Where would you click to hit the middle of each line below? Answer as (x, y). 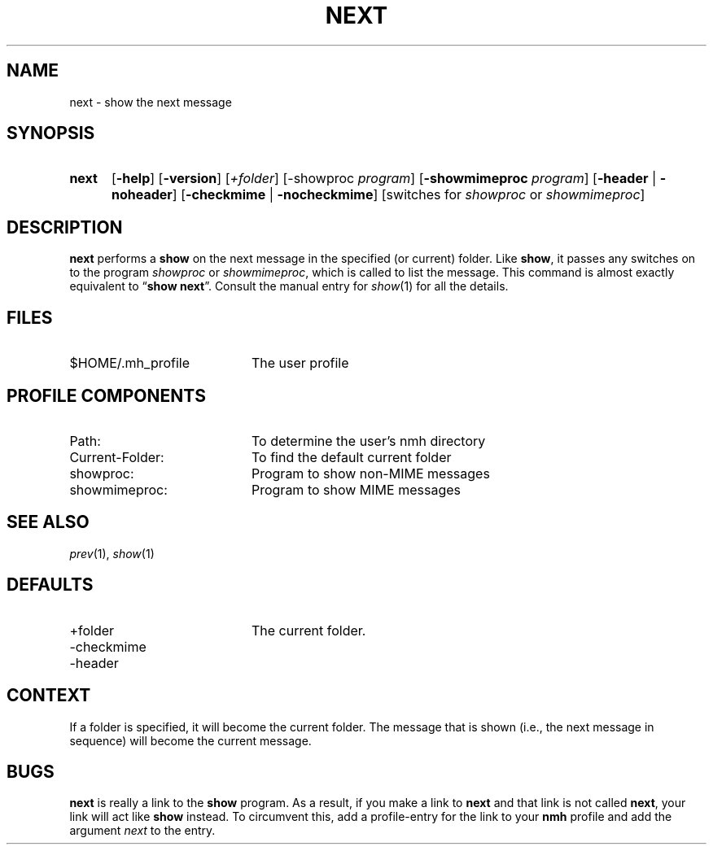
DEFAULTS (50, 585)
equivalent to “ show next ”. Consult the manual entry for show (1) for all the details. (289, 286)
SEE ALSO (48, 522)
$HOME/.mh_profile (130, 363)
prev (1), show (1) (112, 553)
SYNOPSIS (51, 133)
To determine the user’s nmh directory (368, 441)
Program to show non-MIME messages (370, 473)
